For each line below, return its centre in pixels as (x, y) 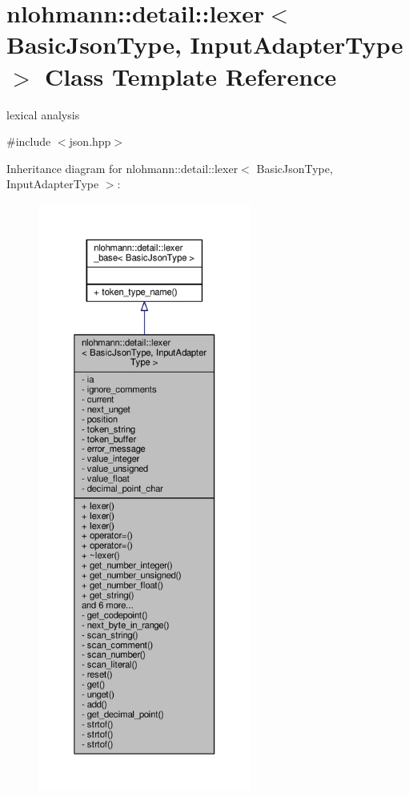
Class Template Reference (191, 76)
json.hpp (90, 141)
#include (29, 141)
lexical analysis (43, 114)
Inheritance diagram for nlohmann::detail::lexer (122, 168)
